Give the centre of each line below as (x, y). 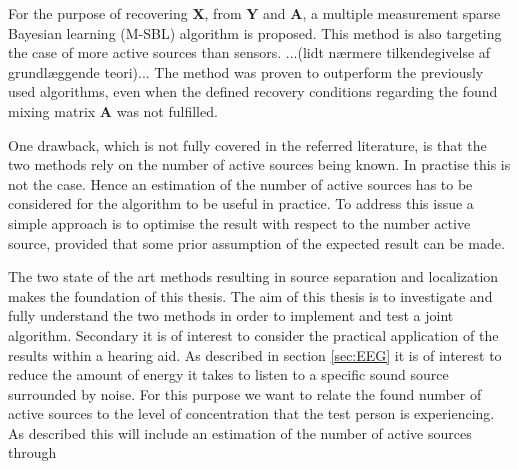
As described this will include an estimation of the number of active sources (240, 432)
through (32, 452)
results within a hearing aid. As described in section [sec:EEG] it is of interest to (255, 354)
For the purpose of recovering (98, 13)
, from (223, 13)
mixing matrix (52, 110)
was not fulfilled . (167, 110)
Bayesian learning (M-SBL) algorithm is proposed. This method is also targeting (255, 32)
